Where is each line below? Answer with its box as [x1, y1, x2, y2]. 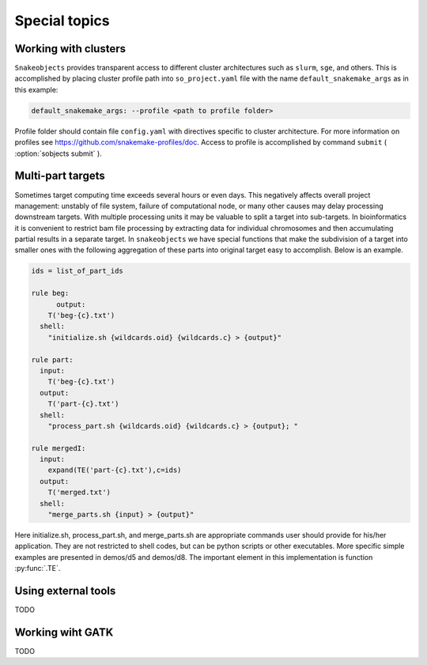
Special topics [14, 12, 110, 29]
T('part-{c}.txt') [47, 399, 119, 409]
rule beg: [31, 289, 70, 298]
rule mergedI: [31, 444, 86, 452]
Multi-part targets [14, 169, 106, 183]
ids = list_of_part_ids [31, 266, 124, 276]
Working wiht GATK [14, 625, 114, 639]
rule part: [31, 355, 74, 364]
